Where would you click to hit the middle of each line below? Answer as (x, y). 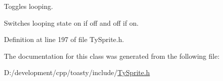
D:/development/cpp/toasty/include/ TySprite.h (77, 72)
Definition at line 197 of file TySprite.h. (64, 39)
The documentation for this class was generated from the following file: (112, 56)
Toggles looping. (28, 6)
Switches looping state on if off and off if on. (71, 22)
